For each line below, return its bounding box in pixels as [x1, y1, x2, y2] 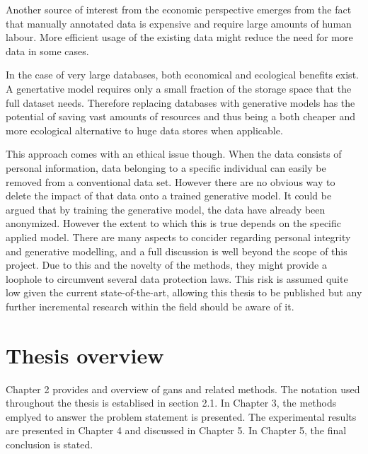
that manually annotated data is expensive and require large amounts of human [6, 16, 352, 30]
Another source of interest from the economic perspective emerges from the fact [6, 2, 352, 16]
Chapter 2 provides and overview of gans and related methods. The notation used [6, 381, 360, 396]
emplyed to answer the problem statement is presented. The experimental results [6, 409, 357, 424]
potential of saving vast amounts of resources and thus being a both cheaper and [6, 109, 356, 124]
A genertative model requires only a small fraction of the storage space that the [6, 81, 352, 95]
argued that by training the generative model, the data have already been [6, 202, 326, 216]
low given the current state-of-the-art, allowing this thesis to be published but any [6, 285, 362, 300]
